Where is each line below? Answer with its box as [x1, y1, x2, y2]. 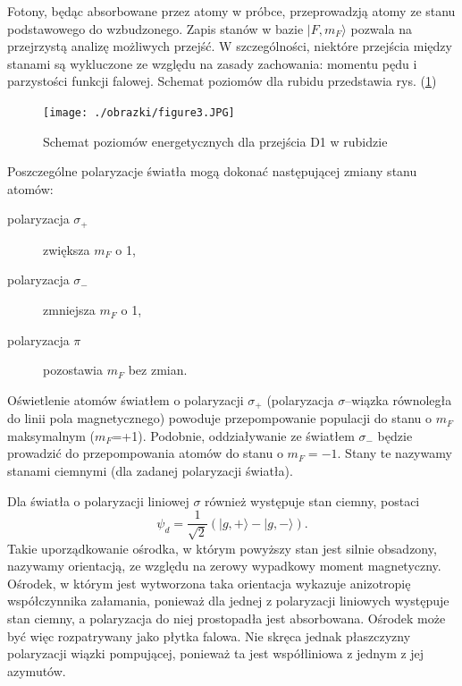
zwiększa [43, 240, 90, 258]
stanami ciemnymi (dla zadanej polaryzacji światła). [7, 462, 293, 480]
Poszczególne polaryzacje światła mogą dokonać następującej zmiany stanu [7, 162, 417, 181]
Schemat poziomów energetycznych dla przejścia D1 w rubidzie [43, 131, 388, 150]
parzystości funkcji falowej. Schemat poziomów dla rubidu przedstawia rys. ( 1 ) [7, 72, 437, 90]
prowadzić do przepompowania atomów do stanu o [7, 444, 283, 462]
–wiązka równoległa [345, 390, 452, 409]
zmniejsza [43, 301, 96, 319]
